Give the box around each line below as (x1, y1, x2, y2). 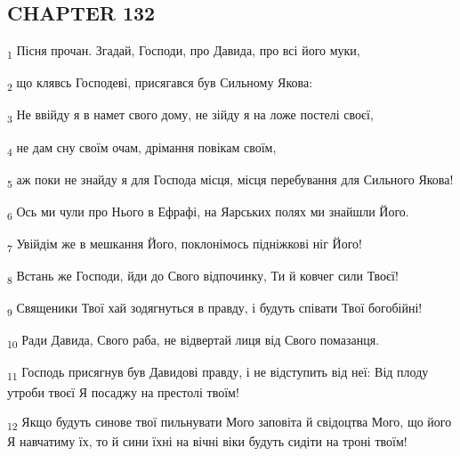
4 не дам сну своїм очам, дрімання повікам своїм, (7, 137, 277, 159)
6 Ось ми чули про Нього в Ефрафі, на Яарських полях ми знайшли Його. (7, 201, 409, 223)
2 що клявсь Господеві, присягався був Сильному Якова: (7, 73, 313, 94)
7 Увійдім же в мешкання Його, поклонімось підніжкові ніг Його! (7, 233, 362, 255)
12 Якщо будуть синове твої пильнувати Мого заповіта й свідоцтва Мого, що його (7, 412, 452, 433)
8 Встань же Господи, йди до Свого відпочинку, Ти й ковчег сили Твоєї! (7, 266, 399, 287)
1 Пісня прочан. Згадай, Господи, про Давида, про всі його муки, (7, 41, 360, 61)
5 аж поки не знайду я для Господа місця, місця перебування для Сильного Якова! (7, 169, 454, 191)
